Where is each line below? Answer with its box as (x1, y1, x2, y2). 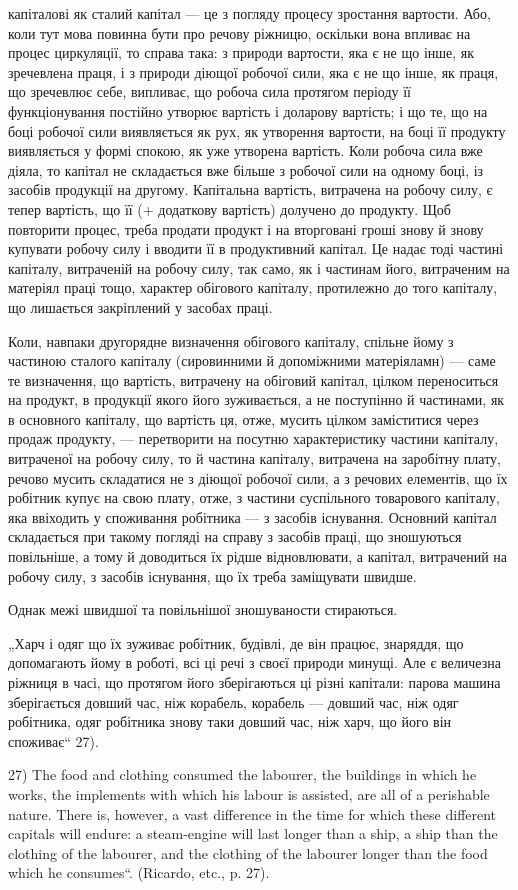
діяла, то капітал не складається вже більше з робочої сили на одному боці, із (8, 159, 484, 180)
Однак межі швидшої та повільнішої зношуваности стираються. (8, 599, 398, 620)
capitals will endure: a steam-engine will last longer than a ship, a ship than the (8, 823, 498, 844)
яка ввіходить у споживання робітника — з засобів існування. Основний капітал (8, 506, 497, 527)
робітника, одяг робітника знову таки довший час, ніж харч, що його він (8, 711, 452, 732)
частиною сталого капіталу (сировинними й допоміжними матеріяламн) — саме (8, 350, 496, 371)
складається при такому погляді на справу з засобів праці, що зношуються (8, 526, 462, 547)
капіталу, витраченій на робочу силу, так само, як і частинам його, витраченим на (8, 257, 510, 278)
